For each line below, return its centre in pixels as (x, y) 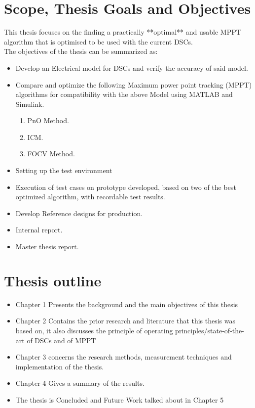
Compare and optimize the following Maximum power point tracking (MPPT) (134, 84)
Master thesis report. (47, 247)
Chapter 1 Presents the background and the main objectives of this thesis (127, 304)
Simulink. (30, 104)
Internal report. (39, 230)
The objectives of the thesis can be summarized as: (81, 51)
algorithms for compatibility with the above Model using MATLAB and (124, 94)
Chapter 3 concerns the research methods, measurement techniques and (124, 357)
